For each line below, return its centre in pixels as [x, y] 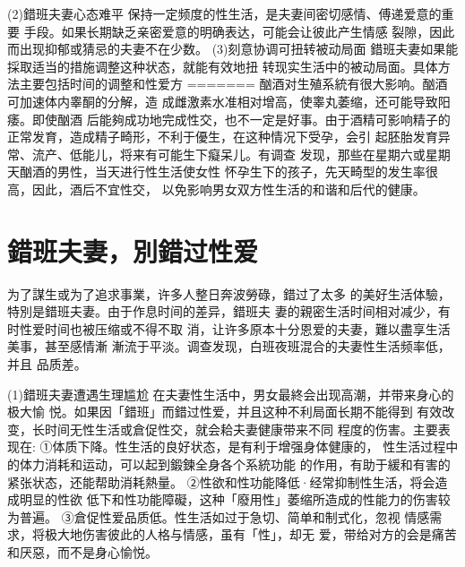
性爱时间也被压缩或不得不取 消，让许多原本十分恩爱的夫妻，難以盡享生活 [235, 328]
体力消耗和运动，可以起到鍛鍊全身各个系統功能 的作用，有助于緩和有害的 [235, 464]
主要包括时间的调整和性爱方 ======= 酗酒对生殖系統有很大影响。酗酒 [233, 84]
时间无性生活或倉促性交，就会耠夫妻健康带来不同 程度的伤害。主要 [241, 429]
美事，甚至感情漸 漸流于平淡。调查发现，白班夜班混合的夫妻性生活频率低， [229, 346]
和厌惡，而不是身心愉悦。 [82, 551]
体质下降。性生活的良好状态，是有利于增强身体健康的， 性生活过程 [249, 447]
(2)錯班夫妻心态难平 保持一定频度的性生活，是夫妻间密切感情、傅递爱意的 [224, 13]
